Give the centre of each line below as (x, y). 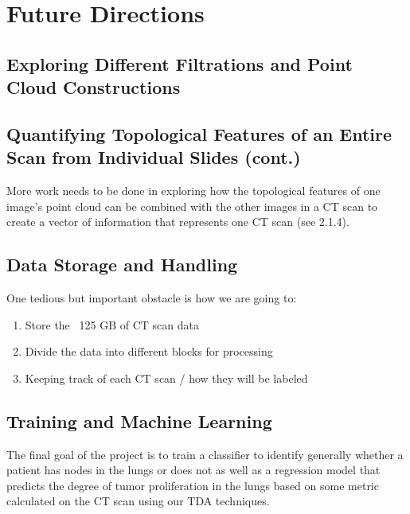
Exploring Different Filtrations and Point (180, 63)
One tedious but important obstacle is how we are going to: (152, 298)
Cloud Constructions (94, 87)
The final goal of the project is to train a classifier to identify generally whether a (205, 454)
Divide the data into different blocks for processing (149, 351)
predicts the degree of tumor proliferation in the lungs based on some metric (193, 485)
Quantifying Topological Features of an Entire (199, 133)
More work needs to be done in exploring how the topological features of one (193, 191)
